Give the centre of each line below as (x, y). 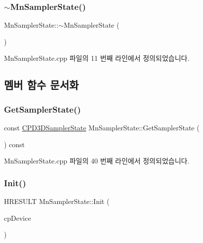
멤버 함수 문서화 (41, 85)
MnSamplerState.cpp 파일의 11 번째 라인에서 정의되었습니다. (97, 58)
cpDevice (18, 218)
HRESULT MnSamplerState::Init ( (57, 201)
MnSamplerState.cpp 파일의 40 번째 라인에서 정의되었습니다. (97, 161)
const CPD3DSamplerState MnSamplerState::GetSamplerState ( (102, 127)
